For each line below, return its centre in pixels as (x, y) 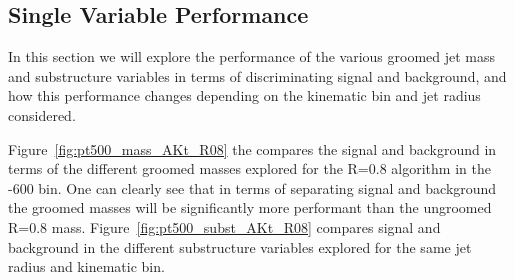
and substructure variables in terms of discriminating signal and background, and (257, 75)
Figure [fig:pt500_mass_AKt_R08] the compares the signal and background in (252, 148)
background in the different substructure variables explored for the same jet (240, 246)
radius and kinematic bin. (86, 266)
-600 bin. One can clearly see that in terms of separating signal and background (252, 187)
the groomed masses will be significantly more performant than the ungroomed (250, 207)
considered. (42, 114)
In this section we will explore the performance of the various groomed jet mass (252, 56)
